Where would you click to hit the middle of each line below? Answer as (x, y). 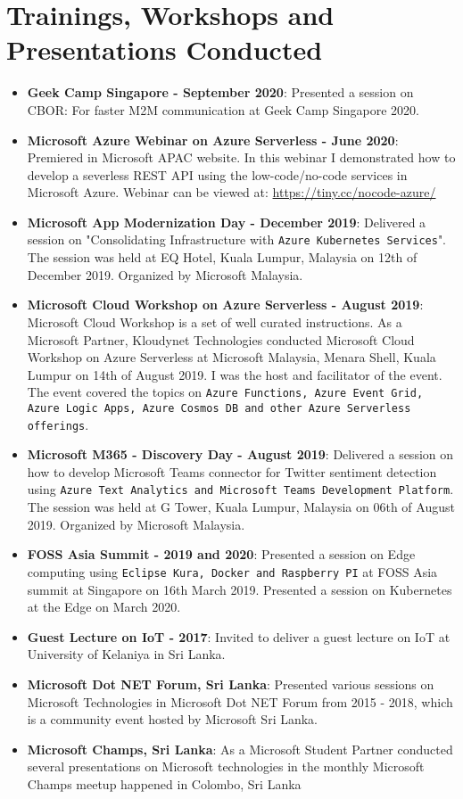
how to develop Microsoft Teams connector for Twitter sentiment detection (232, 471)
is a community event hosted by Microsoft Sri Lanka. (173, 719)
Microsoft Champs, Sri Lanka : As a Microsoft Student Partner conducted (240, 749)
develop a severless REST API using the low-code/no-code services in (217, 174)
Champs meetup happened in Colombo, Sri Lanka (164, 783)
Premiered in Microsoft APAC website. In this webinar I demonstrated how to (241, 157)
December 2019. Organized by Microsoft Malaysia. (165, 274)
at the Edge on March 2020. (104, 607)
